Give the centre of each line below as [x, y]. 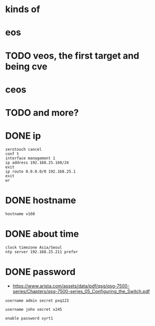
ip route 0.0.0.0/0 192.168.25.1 [41, 171]
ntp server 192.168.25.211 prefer [42, 252]
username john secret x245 [34, 309]
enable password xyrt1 [29, 318]
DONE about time [42, 234]
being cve [26, 66]
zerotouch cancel [24, 149]
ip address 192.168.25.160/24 [37, 162]
